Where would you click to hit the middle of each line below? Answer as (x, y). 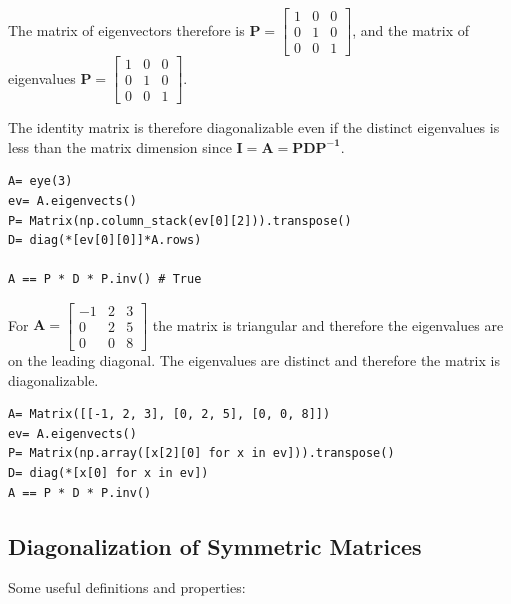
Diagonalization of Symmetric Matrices (215, 545)
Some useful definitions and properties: (127, 587)
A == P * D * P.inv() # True (105, 279)
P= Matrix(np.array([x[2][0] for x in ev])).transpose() (201, 453)
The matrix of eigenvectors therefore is (126, 29)
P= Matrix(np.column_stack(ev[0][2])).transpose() (180, 220)
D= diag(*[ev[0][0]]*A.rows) (105, 240)
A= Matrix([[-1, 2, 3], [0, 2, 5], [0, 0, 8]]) (169, 414)
